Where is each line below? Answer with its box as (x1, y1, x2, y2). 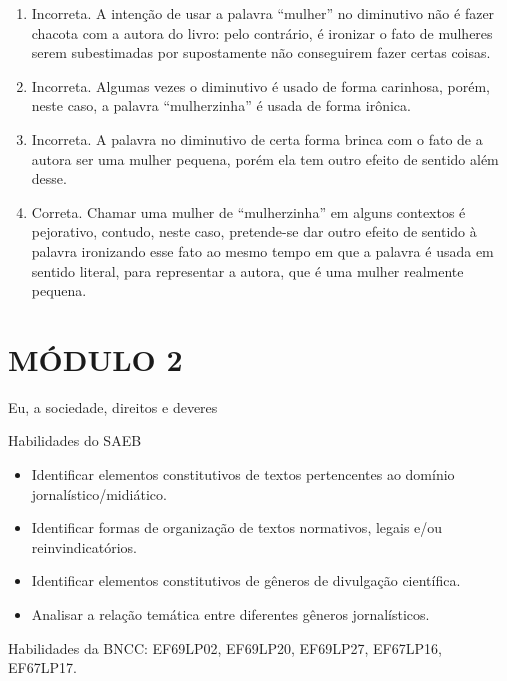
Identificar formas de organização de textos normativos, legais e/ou (31, 517, 443, 538)
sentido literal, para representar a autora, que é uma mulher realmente (31, 260, 464, 281)
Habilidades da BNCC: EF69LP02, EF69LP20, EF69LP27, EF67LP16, (8, 637, 442, 658)
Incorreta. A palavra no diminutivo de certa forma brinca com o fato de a (31, 128, 483, 149)
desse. (31, 168, 67, 189)
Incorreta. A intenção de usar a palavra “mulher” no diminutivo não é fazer (31, 3, 495, 23)
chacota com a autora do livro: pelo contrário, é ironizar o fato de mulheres (31, 22, 493, 43)
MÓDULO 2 (8, 338, 183, 379)
